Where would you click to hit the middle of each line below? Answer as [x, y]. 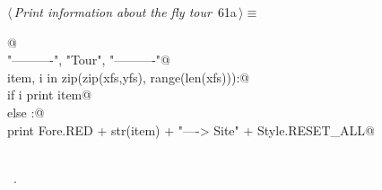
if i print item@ [50, 95]
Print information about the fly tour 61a [125, 12]
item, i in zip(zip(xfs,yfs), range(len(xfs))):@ [129, 77]
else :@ [26, 112]
